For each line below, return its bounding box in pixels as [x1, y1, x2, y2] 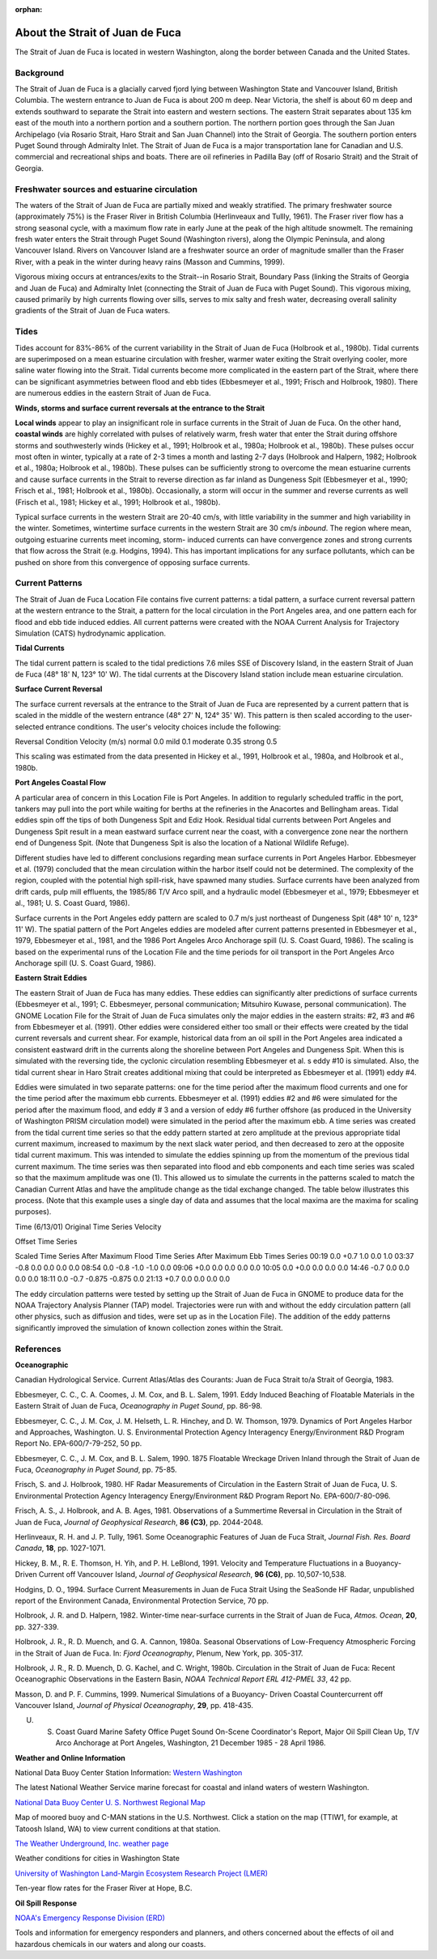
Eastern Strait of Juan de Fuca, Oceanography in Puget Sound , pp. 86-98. [15, 1401, 263, 1411]
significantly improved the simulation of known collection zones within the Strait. [15, 1323, 283, 1332]
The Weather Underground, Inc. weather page [15, 1838, 169, 1848]
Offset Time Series [15, 1237, 78, 1247]
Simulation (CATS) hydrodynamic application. [15, 628, 166, 638]
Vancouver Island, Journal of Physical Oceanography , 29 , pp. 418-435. [15, 1701, 254, 1710]
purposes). [15, 1207, 52, 1217]
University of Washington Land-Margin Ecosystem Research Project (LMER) [15, 1868, 269, 1878]
